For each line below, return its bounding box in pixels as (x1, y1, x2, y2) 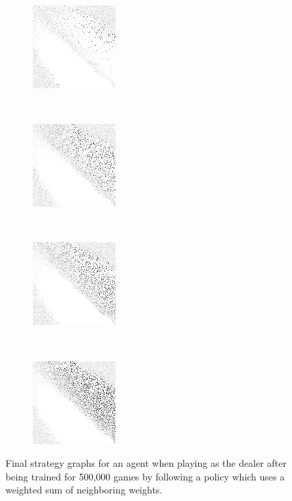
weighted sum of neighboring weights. (5, 483, 163, 497)
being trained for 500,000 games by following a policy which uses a (5, 469, 285, 483)
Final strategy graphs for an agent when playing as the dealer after (5, 456, 287, 470)
